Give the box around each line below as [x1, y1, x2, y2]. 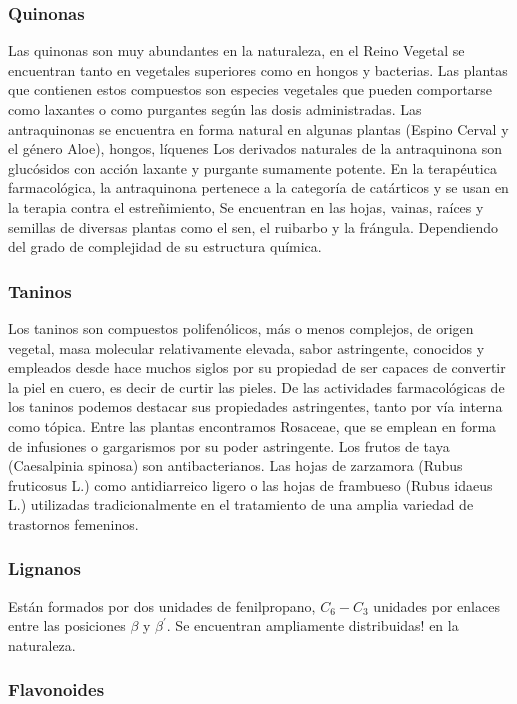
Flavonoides [8, 677, 105, 702]
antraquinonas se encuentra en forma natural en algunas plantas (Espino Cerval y [8, 118, 509, 139]
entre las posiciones [8, 615, 126, 636]
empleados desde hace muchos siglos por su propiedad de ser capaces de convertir [8, 357, 506, 378]
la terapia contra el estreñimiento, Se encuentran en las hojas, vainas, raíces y [8, 196, 484, 217]
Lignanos [8, 556, 81, 581]
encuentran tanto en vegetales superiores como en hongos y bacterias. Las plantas [8, 59, 508, 80]
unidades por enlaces [373, 595, 500, 616]
